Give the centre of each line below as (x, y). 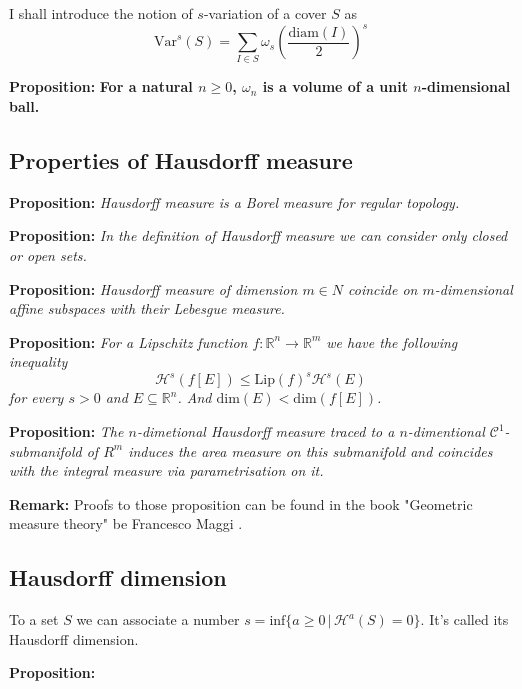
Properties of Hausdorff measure (181, 160)
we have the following (392, 341)
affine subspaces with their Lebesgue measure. (147, 308)
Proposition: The (66, 431)
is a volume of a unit (335, 86)
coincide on (383, 288)
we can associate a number (158, 619)
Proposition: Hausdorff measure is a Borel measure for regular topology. (234, 201)
